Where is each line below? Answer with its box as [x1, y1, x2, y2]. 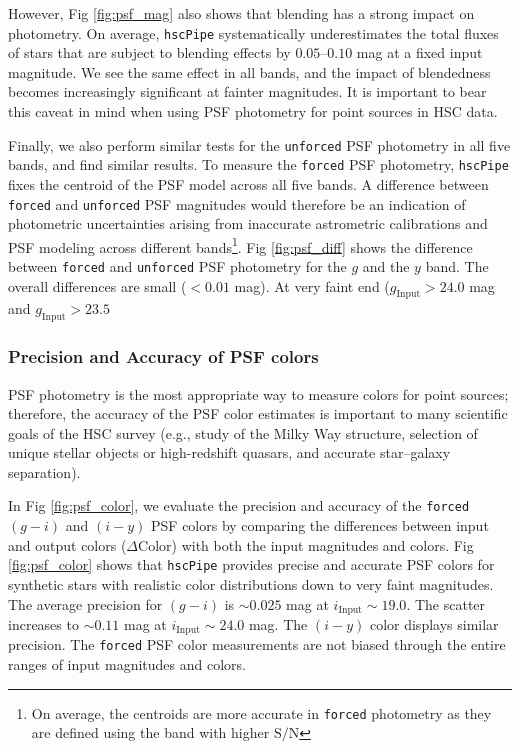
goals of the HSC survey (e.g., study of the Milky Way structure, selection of [8, 422, 478, 443]
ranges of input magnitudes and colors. [8, 654, 246, 675]
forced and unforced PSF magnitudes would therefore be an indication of [8, 193, 466, 214]
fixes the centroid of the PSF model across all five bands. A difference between [8, 173, 489, 194]
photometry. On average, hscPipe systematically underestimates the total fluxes [8, 22, 499, 43]
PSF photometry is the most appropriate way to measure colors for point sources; [8, 383, 509, 404]
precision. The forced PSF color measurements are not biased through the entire [8, 634, 506, 655]
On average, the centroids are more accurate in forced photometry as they [31, 702, 492, 723]
